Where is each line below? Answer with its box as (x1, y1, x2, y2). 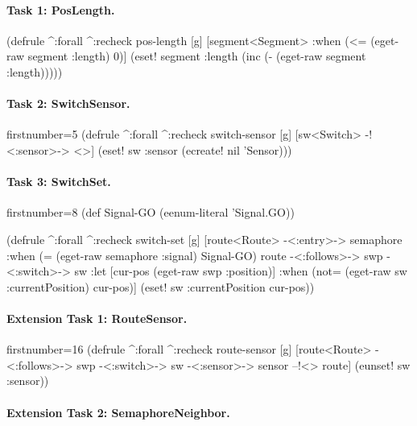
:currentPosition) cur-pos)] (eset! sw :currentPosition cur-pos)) (6, 278, 315, 295)
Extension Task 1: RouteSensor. (6, 309, 188, 326)
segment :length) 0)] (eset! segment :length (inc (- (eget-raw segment (27, 48, 366, 64)
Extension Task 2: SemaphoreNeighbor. (6, 403, 230, 420)
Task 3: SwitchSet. (6, 173, 111, 190)
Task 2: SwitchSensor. (6, 95, 130, 112)
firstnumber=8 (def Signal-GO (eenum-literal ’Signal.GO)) (6, 204, 295, 221)
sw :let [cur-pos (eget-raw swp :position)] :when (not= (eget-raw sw (74, 263, 407, 279)
